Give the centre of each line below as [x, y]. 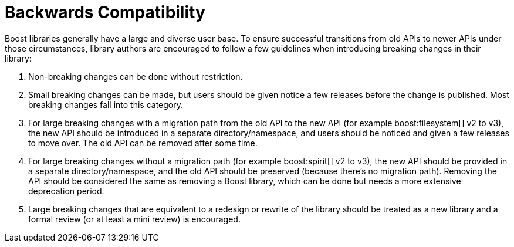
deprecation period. [66, 191]
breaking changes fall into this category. [106, 104]
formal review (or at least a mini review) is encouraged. [134, 219]
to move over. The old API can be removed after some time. [143, 143]
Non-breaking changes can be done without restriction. [136, 76]
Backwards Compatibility [105, 12]
